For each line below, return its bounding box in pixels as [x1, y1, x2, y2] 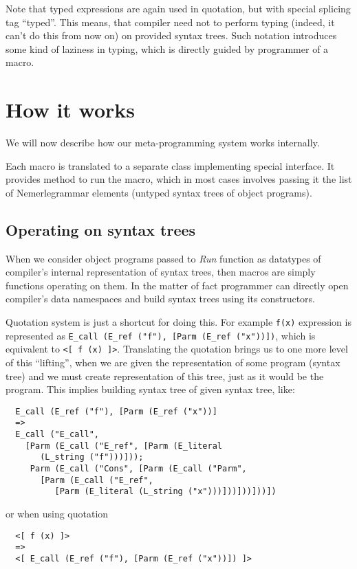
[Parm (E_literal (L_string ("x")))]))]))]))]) [54, 487, 277, 497]
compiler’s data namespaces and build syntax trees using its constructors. [6, 291, 316, 306]
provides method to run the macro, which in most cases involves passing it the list [6, 172, 352, 186]
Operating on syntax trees [6, 219, 196, 240]
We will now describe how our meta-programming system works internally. [6, 135, 320, 150]
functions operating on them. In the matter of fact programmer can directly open [6, 278, 349, 292]
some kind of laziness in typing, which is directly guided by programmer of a [6, 41, 329, 56]
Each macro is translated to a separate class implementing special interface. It [6, 158, 335, 172]
